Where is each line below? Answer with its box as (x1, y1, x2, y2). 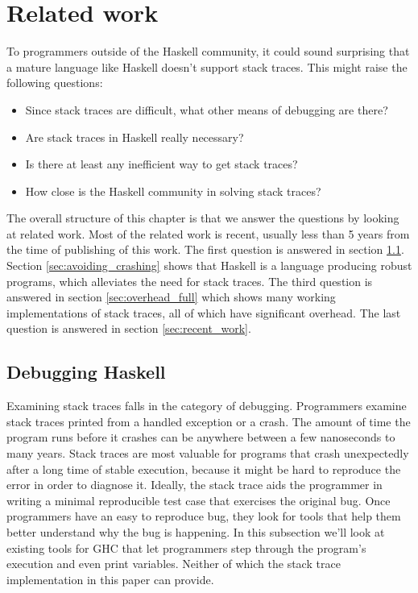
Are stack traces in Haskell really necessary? (25, 128, 244, 145)
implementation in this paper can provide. (6, 570, 214, 587)
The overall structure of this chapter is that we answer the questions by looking (6, 209, 399, 226)
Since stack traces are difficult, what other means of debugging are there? (25, 101, 388, 118)
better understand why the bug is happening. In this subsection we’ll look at (6, 523, 385, 540)
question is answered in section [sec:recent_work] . (6, 320, 251, 337)
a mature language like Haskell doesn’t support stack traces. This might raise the (6, 58, 408, 75)
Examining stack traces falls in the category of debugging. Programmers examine (6, 397, 407, 414)
